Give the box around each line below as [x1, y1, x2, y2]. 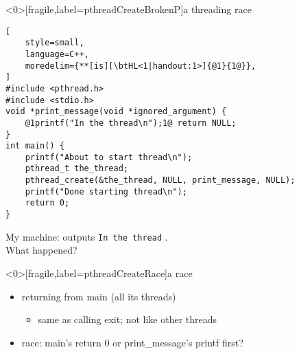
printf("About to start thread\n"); [25, 152, 193, 162]
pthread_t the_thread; [25, 164, 128, 174]
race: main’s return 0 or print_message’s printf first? [21, 335, 243, 349]
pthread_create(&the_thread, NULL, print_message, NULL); [25, 175, 296, 186]
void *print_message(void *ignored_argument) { [5, 107, 227, 117]
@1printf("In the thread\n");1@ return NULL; [25, 118, 237, 128]
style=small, [25, 38, 84, 48]
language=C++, [25, 49, 89, 59]
